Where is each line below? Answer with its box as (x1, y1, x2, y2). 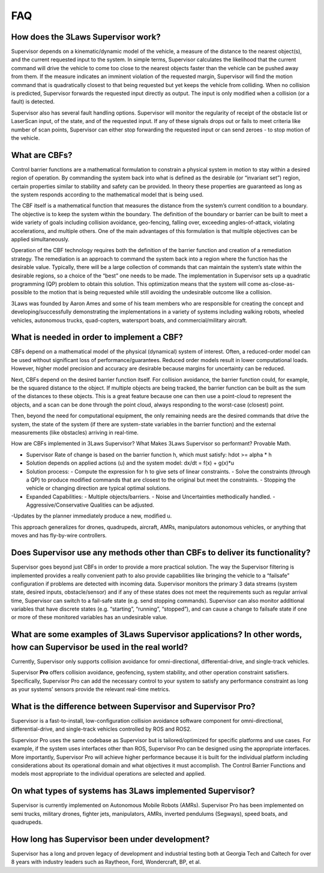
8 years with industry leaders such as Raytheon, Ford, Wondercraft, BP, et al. (11, 859, 201, 866)
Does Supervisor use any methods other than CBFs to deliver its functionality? (11, 548, 311, 558)
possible (11, 289, 32, 296)
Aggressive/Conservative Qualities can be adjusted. (26, 501, 154, 509)
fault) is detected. (11, 98, 55, 105)
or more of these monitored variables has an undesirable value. (11, 614, 168, 621)
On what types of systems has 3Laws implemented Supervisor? (11, 786, 255, 796)
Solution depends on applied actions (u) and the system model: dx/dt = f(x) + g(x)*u (26, 459, 235, 467)
